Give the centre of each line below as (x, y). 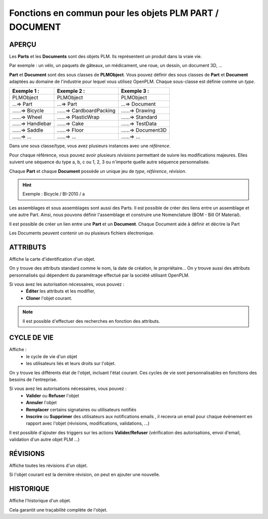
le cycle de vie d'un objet (52, 356)
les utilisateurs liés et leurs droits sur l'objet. (71, 364)
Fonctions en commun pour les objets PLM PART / (114, 13)
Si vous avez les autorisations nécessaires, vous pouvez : (68, 389)
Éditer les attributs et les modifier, (61, 291)
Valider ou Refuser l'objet (53, 395)
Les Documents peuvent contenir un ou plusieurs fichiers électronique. (82, 233)
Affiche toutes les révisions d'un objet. (48, 466)
